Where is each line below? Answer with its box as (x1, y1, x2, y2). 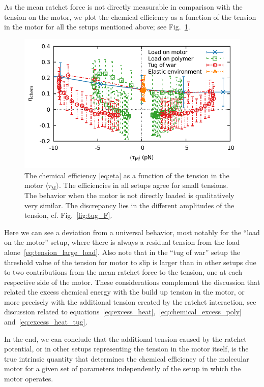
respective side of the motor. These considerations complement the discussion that (4, 276, 260, 287)
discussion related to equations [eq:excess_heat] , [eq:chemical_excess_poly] (4, 306, 242, 317)
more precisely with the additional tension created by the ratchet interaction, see (4, 296, 256, 307)
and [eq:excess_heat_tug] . (4, 316, 87, 327)
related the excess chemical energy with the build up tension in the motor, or (4, 286, 245, 297)
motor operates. (4, 373, 53, 384)
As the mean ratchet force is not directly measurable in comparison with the (4, 2, 243, 12)
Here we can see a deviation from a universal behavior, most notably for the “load (4, 227, 260, 237)
